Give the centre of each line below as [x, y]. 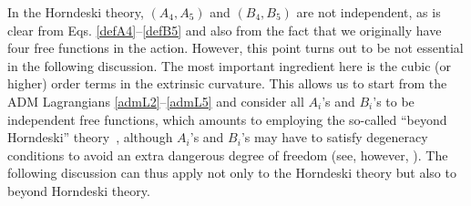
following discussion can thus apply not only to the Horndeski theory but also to [232, 173]
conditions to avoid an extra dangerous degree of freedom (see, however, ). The [228, 154]
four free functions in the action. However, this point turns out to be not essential [235, 48]
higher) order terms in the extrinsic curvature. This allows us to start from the [227, 83]
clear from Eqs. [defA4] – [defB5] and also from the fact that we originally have [225, 30]
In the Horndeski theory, [76, 12]
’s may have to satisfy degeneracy [334, 137]
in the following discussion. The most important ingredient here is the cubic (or [230, 65]
